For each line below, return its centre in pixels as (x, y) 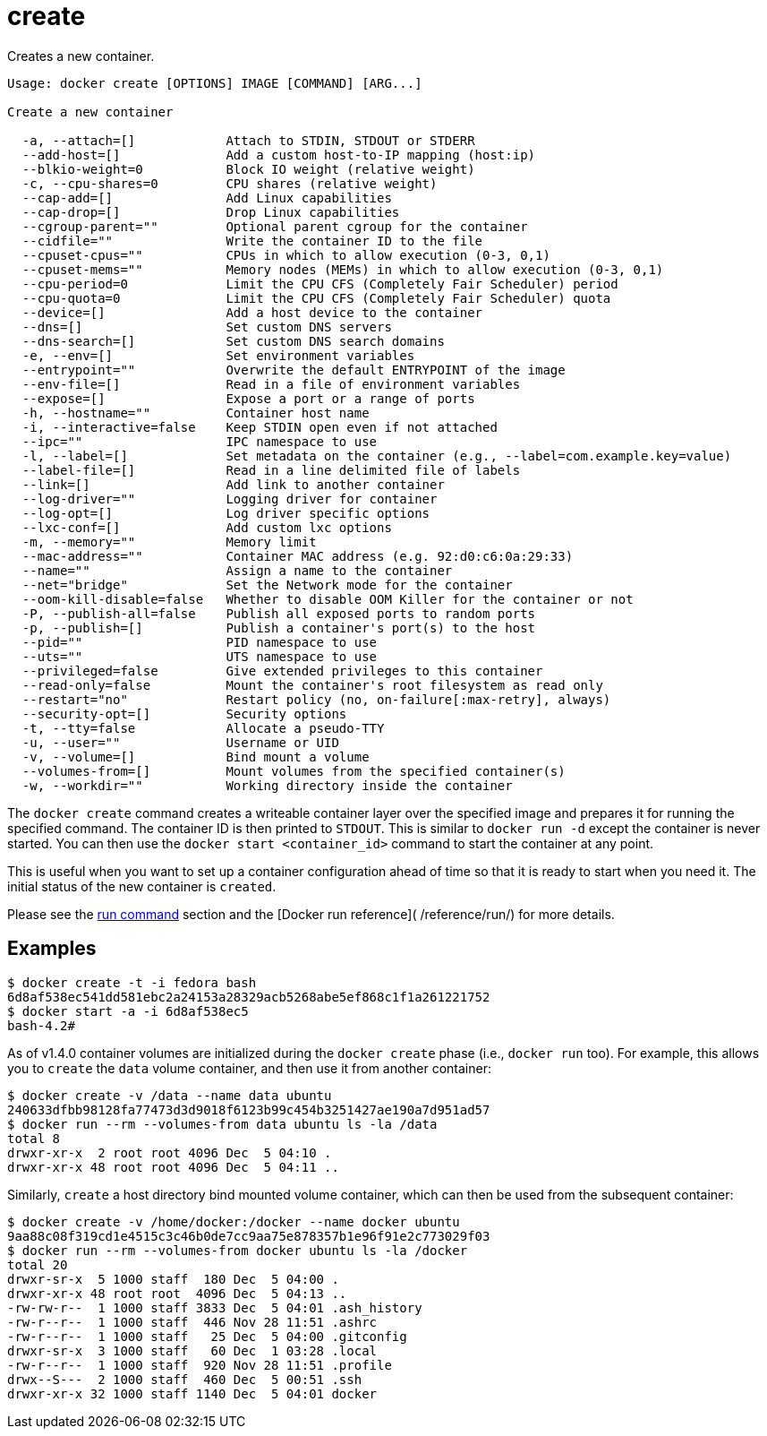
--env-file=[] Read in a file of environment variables (271, 384)
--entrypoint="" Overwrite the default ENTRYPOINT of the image (294, 370)
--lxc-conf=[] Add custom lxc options (207, 527)
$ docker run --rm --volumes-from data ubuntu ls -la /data (222, 1124)
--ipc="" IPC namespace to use (200, 441)
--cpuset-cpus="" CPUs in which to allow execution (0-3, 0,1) (286, 255)
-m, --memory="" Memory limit (169, 542)
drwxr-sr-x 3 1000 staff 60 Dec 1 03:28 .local (192, 1350)
